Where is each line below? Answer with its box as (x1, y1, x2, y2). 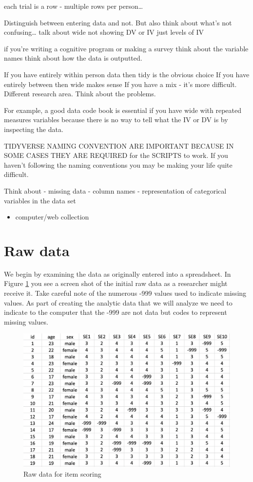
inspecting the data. (4, 124, 63, 134)
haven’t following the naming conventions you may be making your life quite (4, 159, 233, 170)
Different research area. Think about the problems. (4, 88, 156, 99)
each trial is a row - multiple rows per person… (4, 1, 143, 11)
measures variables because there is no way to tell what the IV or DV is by (4, 114, 228, 125)
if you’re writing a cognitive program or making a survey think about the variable (4, 43, 249, 53)
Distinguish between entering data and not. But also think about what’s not (4, 17, 232, 27)
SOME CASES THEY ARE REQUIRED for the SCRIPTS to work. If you (4, 150, 228, 160)
